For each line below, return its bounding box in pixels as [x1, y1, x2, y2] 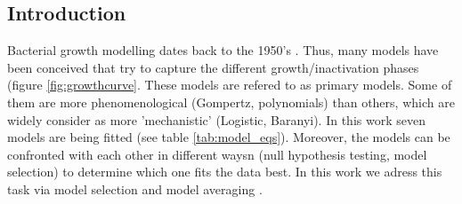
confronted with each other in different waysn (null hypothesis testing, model [7, 145, 427, 163]
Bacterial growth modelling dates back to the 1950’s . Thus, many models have [7, 41, 439, 59]
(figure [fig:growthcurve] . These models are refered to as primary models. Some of [7, 75, 452, 94]
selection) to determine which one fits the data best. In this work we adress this [7, 162, 442, 181]
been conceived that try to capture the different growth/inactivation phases [7, 58, 419, 76]
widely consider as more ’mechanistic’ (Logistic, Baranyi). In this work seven [7, 110, 426, 129]
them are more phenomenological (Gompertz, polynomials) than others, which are [7, 92, 455, 111]
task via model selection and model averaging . [7, 179, 263, 198]
